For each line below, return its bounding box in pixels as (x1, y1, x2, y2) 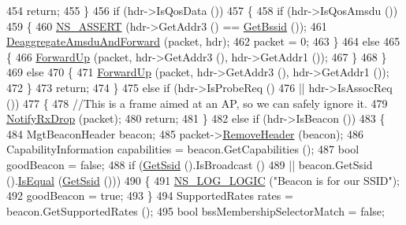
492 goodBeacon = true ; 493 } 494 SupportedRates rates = (6, 187, 293, 204)
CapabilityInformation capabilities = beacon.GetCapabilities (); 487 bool (6, 141, 359, 157)
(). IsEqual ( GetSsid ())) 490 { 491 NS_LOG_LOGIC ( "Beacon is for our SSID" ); (6, 172, 400, 188)
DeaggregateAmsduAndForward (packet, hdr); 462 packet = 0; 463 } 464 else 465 (6, 33, 400, 50)
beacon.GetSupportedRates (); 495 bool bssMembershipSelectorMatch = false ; (6, 202, 385, 219)
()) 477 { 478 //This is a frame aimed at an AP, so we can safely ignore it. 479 (6, 94, 388, 111)
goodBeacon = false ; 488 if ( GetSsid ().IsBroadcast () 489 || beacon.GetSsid (6, 156, 373, 172)
